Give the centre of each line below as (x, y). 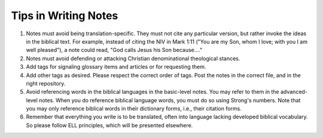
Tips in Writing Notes (65, 16)
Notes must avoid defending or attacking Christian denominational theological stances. (133, 58)
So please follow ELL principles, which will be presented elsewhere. (109, 125)
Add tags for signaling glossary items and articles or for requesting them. (116, 67)
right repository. (46, 83)
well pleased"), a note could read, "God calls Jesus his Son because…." (114, 50)
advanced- (294, 92)
